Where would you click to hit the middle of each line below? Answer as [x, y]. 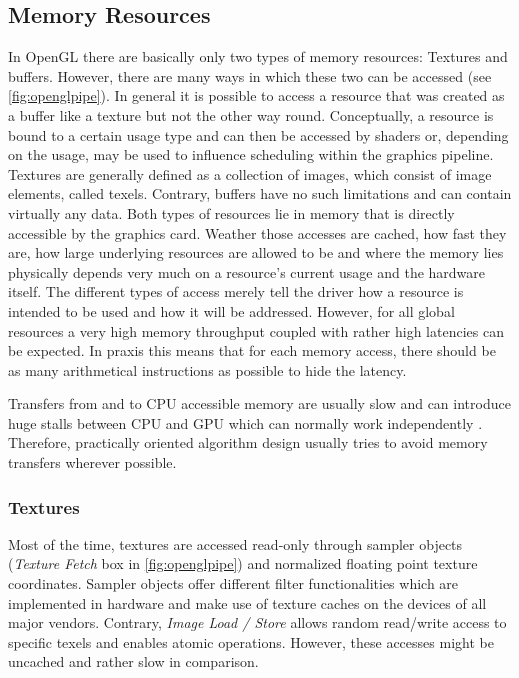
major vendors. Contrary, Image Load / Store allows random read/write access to [257, 622]
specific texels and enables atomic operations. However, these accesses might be [251, 641]
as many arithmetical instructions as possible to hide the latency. [207, 369]
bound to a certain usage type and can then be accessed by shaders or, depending [258, 134]
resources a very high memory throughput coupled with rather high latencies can [256, 330]
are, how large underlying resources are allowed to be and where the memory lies [256, 252]
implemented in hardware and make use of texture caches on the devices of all [247, 602]
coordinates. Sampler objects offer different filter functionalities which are [233, 583]
